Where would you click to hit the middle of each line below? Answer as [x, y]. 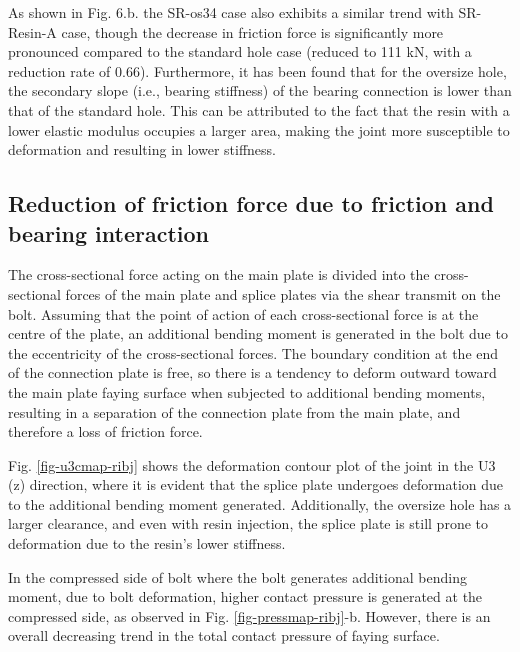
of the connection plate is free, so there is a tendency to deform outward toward [252, 372]
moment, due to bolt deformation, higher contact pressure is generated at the [245, 596]
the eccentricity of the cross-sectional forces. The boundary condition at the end [253, 352]
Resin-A [32, 31]
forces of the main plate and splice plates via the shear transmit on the [283, 293]
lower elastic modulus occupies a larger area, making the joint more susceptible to [259, 129]
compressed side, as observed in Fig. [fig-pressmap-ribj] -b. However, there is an [249, 615]
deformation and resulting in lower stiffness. [142, 149]
